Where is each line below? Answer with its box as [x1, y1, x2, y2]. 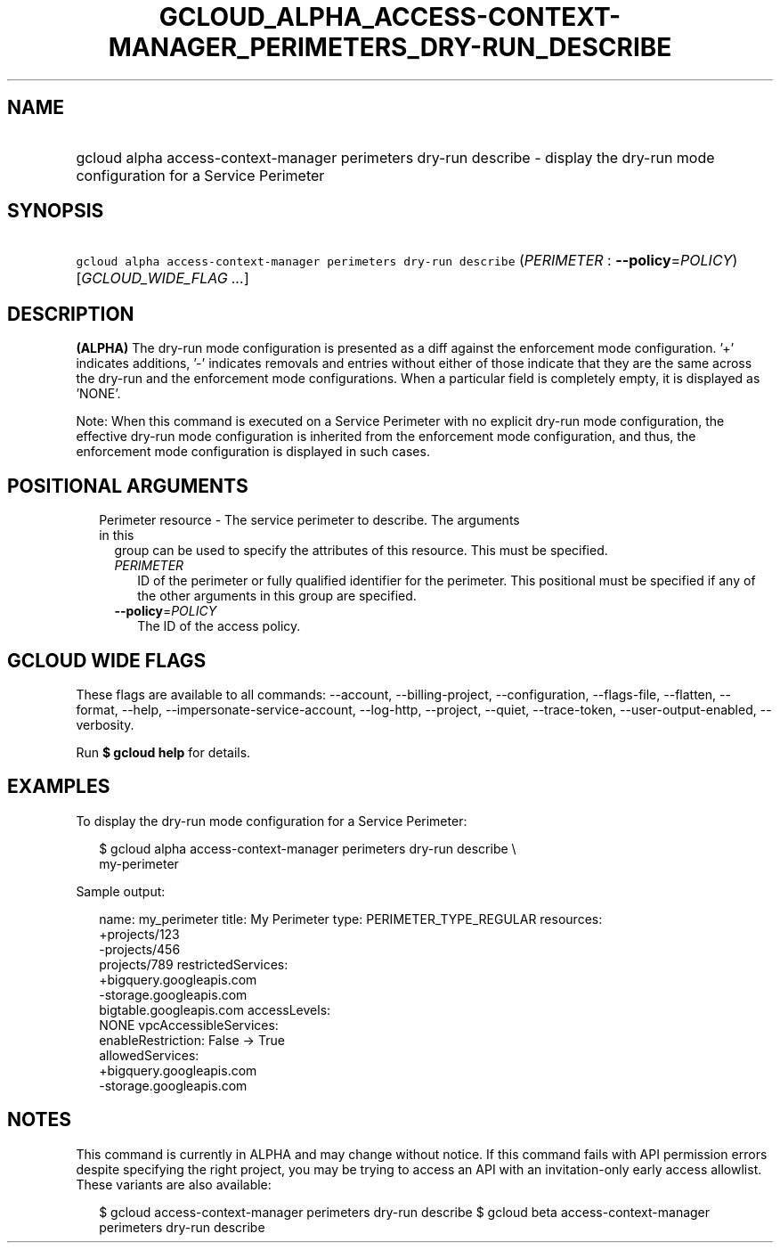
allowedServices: [99, 1047, 199, 1063]
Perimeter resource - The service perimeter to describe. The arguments [99, 512, 520, 528]
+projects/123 [99, 926, 180, 942]
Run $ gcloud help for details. [76, 744, 251, 760]
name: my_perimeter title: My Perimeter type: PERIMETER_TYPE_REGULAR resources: [99, 911, 603, 927]
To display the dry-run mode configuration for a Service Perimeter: [76, 813, 467, 829]
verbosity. [76, 716, 134, 732]
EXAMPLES [7, 775, 110, 798]
